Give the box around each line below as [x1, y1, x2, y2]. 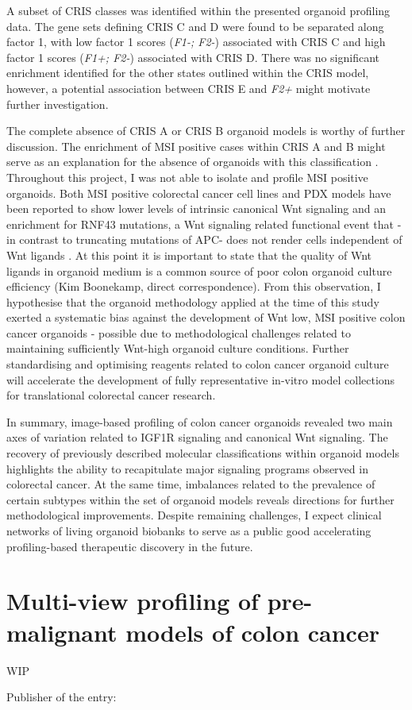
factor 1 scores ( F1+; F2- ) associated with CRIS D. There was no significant [6, 48, 380, 65]
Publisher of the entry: [6, 689, 117, 705]
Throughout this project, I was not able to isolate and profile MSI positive [6, 168, 368, 185]
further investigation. [6, 95, 109, 112]
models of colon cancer [125, 615, 379, 648]
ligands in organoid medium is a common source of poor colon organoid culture [6, 262, 392, 279]
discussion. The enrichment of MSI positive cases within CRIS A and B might [6, 137, 386, 154]
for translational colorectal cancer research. [6, 387, 216, 403]
